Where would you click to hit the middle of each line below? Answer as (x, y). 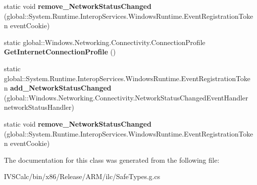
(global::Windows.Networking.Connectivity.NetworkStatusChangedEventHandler (126, 97)
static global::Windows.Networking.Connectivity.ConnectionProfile (105, 42)
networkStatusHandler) (39, 107)
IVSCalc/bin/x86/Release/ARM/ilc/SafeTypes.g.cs (82, 176)
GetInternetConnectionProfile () (60, 52)
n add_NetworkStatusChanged (58, 88)
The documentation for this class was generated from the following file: (112, 160)
